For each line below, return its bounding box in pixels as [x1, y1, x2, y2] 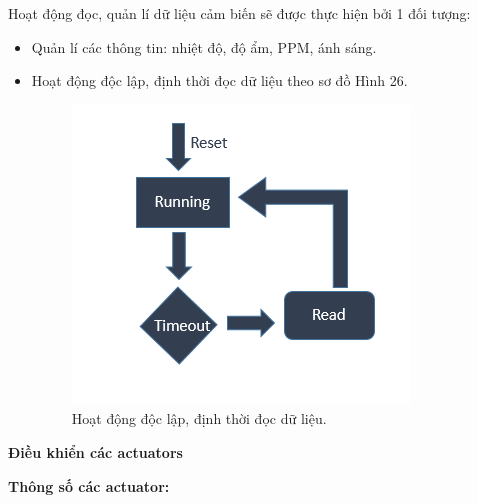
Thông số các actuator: [8, 475, 170, 496]
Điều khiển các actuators [8, 441, 183, 462]
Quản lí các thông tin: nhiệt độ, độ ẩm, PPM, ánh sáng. [31, 36, 377, 57]
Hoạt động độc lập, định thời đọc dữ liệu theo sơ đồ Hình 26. [31, 70, 408, 91]
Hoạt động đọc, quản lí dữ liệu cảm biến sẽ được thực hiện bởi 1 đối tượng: [8, 3, 471, 23]
